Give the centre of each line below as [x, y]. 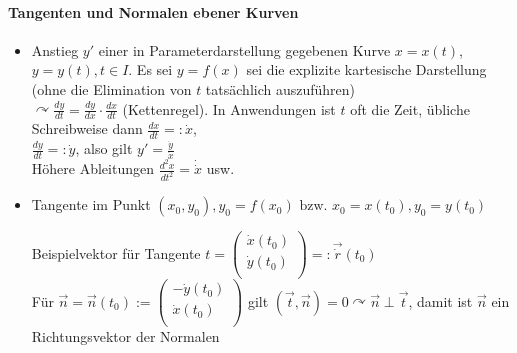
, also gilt [104, 148]
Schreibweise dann [87, 128]
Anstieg [55, 49]
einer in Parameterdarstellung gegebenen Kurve [244, 49]
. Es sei [150, 69]
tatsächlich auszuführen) [280, 88]
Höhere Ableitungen [92, 168]
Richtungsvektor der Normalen [125, 336]
